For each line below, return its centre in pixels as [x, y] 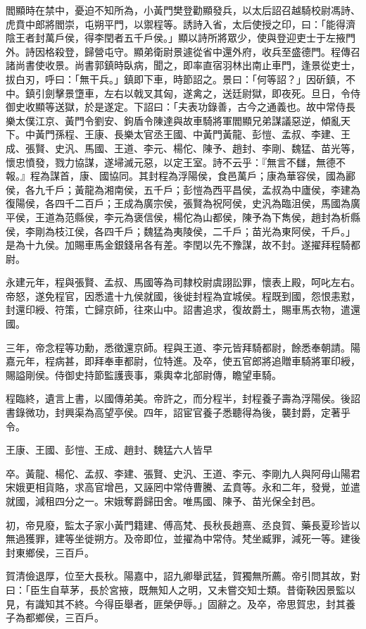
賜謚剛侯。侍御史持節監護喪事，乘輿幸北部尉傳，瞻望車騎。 [144, 374]
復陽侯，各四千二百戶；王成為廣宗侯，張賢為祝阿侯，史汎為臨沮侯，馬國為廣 [183, 203]
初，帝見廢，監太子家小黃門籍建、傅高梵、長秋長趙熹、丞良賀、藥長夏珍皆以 [183, 524]
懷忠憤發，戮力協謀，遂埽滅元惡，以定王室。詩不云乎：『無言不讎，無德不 [176, 162]
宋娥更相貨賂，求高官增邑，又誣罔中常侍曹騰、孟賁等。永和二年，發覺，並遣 [183, 487]
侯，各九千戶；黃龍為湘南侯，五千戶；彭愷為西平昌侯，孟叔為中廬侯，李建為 [183, 189]
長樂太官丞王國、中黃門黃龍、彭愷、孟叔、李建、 [227, 134]
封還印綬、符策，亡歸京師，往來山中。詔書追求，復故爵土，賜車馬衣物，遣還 [183, 310]
